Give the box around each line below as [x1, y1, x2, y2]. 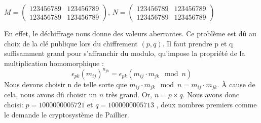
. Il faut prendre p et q [162, 38, 233, 48]
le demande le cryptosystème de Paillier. [4, 109, 129, 119]
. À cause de [217, 79, 255, 89]
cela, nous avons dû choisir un [4, 89, 97, 100]
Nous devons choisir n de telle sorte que [4, 79, 127, 89]
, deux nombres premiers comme [156, 99, 257, 109]
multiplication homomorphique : [4, 57, 104, 68]
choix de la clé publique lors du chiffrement [4, 38, 138, 48]
